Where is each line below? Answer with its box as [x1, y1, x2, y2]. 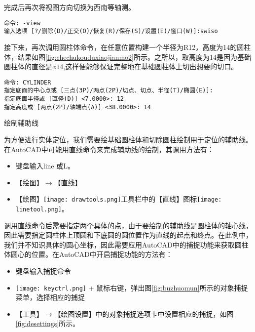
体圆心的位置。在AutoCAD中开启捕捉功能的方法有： [4, 249, 173, 259]
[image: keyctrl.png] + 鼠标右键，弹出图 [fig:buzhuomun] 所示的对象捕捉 [15, 282, 248, 292]
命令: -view [4, 19, 40, 27]
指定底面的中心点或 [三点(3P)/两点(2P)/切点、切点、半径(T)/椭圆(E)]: [4, 87, 213, 94]
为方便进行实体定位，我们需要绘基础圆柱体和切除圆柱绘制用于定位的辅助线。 [4, 134, 253, 144]
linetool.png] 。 [15, 203, 69, 213]
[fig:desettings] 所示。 [15, 318, 80, 329]
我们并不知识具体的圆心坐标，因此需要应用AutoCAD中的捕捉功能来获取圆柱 [4, 239, 249, 249]
